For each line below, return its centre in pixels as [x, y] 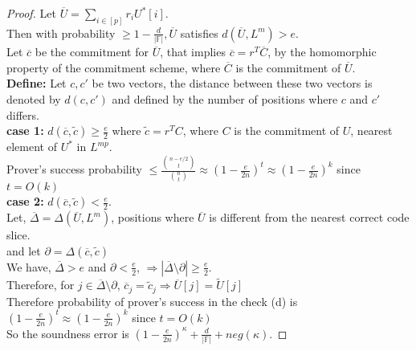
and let [24, 250]
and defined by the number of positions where [225, 98]
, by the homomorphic [322, 52]
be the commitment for [92, 52]
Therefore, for [41, 285]
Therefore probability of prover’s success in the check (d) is [152, 301]
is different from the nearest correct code [309, 217]
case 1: [25, 131]
